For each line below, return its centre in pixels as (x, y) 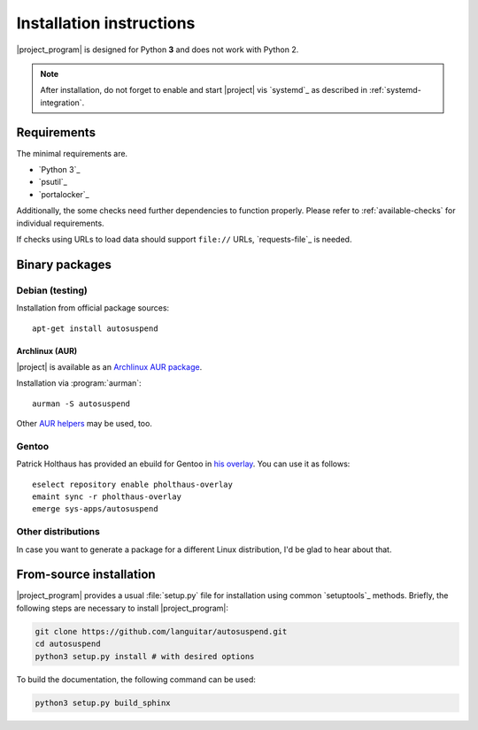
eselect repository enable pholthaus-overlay (133, 484)
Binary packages (64, 264)
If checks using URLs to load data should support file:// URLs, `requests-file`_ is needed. (184, 239)
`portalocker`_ (64, 194)
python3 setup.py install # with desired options (145, 656)
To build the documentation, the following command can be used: (136, 679)
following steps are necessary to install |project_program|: (123, 608)
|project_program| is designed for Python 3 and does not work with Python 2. (158, 50)
